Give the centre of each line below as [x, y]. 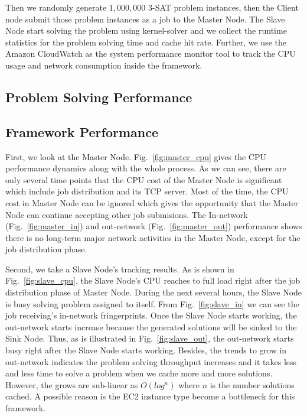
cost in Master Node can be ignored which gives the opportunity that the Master [152, 202]
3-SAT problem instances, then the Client [223, 7]
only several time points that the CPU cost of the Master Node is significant [144, 179]
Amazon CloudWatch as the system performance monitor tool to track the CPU [151, 53]
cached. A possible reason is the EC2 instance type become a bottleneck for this [150, 396]
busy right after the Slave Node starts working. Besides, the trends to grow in [146, 350]
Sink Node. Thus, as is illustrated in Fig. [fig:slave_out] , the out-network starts [150, 338]
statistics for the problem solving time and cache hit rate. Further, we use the [146, 42]
